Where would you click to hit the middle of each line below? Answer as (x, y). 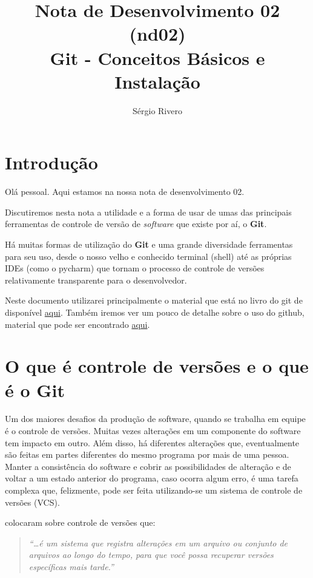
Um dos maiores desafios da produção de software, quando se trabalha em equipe (155, 419)
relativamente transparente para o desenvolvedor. (96, 280)
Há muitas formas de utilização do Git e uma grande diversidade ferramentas (149, 244)
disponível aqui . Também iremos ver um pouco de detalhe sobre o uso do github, (155, 312)
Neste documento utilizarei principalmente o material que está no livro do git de (154, 300)
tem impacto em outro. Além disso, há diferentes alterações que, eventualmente (152, 442)
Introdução (51, 162)
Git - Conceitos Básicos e (157, 57)
